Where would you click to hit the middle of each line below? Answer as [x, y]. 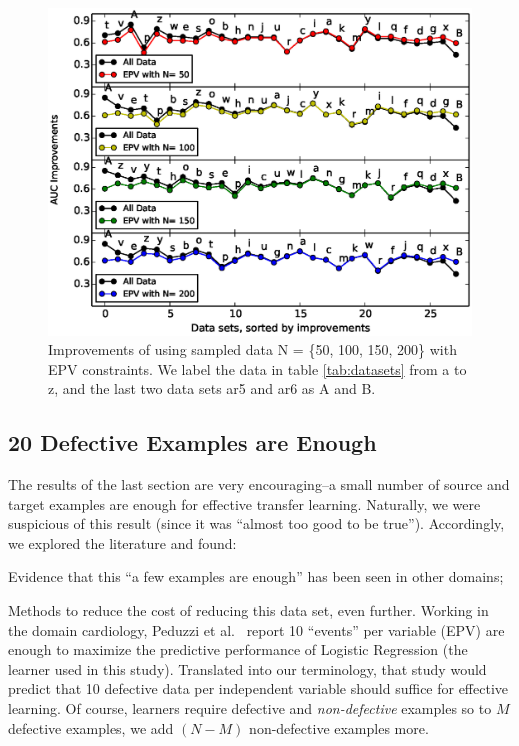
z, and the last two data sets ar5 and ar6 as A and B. [212, 388]
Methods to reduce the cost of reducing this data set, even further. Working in [248, 610]
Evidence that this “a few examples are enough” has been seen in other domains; [256, 576]
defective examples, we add [91, 727]
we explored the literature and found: [122, 542]
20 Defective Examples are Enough [192, 442]
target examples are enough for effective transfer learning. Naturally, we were [244, 503]
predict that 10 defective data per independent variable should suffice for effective [258, 688]
